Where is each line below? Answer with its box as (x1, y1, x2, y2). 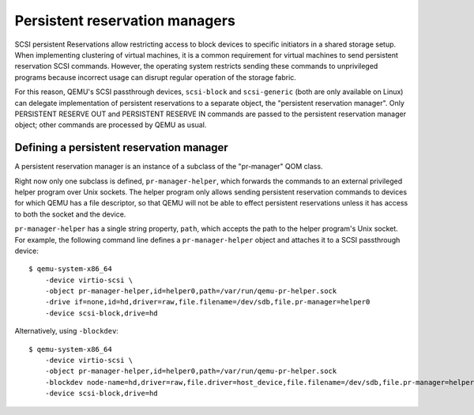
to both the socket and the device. (14, 209, 126, 219)
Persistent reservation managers (14, 12, 236, 29)
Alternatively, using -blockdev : (14, 326, 118, 336)
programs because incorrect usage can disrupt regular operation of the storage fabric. (14, 72, 296, 82)
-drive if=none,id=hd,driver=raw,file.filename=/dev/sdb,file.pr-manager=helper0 (44, 297, 371, 307)
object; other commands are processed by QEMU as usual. (14, 120, 207, 130)
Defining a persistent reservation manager (14, 141, 228, 154)
